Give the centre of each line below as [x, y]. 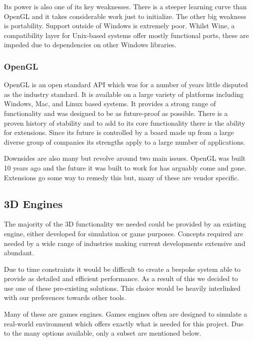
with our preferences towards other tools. [65, 297]
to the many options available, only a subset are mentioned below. [103, 333]
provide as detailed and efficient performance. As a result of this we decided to [121, 278]
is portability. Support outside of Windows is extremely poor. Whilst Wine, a [119, 26]
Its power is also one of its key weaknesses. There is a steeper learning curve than [125, 6]
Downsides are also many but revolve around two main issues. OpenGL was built [125, 158]
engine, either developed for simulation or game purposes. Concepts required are [124, 233]
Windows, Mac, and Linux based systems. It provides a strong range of [110, 104]
